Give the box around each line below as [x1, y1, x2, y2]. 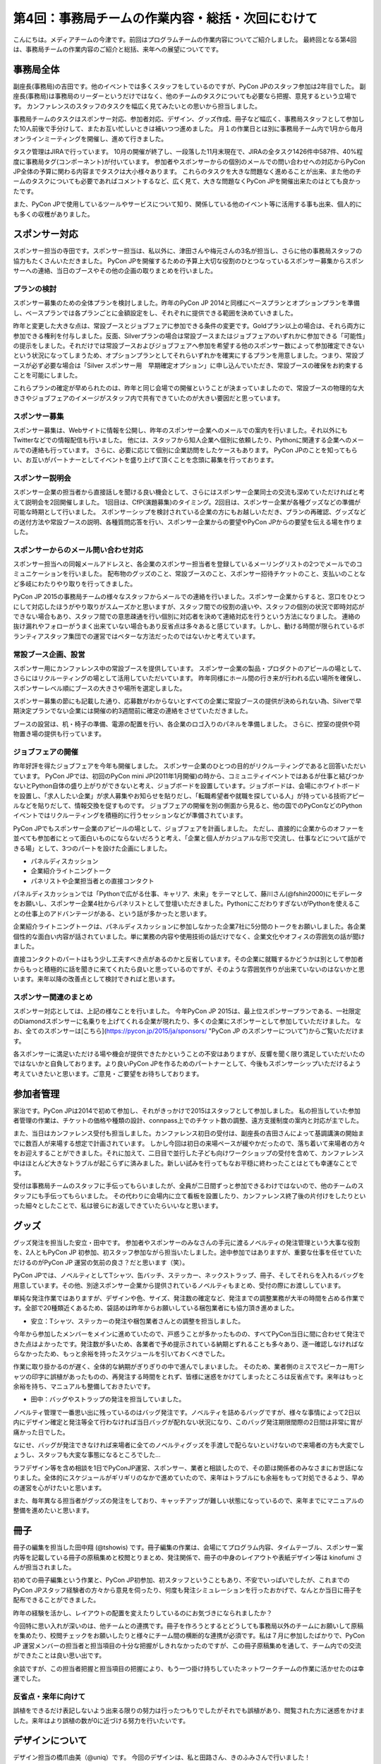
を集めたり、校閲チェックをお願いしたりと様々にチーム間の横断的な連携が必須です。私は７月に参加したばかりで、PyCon [13, 1631, 365, 1640]
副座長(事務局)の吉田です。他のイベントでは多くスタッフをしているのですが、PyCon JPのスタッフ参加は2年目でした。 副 [13, 82, 366, 90]
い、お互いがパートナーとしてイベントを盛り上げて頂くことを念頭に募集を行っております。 [13, 456, 278, 464]
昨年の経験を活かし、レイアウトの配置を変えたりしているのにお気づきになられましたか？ [13, 1609, 273, 1617]
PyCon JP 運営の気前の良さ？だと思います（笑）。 [43, 1258, 189, 1267]
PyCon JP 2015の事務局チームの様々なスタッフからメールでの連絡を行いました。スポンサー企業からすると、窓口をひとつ [13, 593, 365, 601]
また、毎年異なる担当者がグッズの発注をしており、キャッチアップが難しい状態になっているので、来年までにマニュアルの [13, 1497, 364, 1504]
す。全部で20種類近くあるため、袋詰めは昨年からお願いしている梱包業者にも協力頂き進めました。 [13, 1304, 298, 1312]
